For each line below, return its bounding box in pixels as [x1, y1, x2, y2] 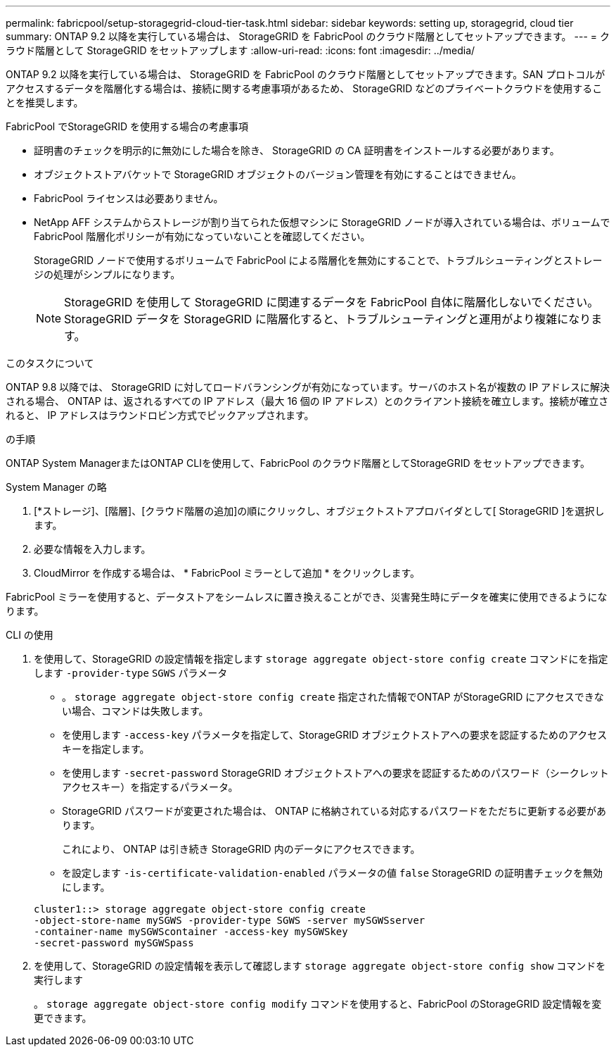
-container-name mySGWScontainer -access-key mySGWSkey [34, 926, 348, 937]
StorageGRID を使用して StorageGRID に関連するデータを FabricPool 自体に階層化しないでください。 [64, 295, 599, 309]
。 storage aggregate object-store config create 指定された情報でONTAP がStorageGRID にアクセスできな [62, 691, 604, 703]
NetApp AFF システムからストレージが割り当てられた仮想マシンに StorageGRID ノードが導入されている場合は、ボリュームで [34, 216, 610, 228]
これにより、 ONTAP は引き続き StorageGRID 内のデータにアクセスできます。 [62, 843, 421, 855]
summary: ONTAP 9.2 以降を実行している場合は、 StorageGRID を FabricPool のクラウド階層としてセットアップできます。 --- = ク [6, 30, 610, 42]
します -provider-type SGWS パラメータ [34, 667, 228, 679]
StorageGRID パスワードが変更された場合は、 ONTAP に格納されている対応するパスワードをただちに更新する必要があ [62, 805, 607, 817]
